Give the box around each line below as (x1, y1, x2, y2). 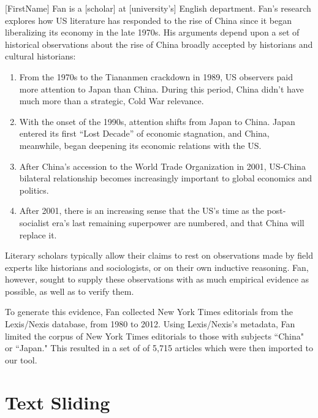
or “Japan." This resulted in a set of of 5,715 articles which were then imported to (5, 341, 313, 354)
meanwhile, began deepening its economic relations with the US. (19, 139, 262, 151)
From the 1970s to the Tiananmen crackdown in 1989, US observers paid (19, 70, 293, 83)
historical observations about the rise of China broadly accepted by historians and (5, 37, 313, 50)
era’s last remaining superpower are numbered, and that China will (52, 216, 305, 229)
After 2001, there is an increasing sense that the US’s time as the (19, 204, 264, 217)
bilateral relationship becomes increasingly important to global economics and (19, 172, 312, 184)
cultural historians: (5, 50, 76, 63)
